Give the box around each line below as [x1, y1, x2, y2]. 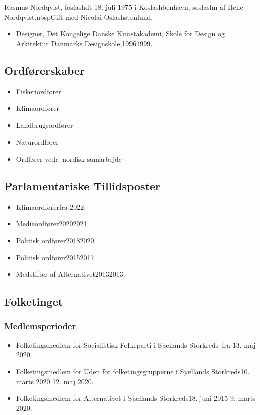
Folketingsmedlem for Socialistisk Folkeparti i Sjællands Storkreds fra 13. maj [16, 339, 256, 350]
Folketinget [4, 294, 63, 309]
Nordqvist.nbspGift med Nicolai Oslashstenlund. [4, 11, 153, 22]
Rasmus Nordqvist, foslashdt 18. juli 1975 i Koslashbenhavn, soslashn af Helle [4, 2, 243, 12]
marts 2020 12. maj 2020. [16, 376, 94, 386]
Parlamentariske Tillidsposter [4, 178, 161, 193]
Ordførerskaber [4, 62, 85, 78]
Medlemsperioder [4, 320, 76, 332]
